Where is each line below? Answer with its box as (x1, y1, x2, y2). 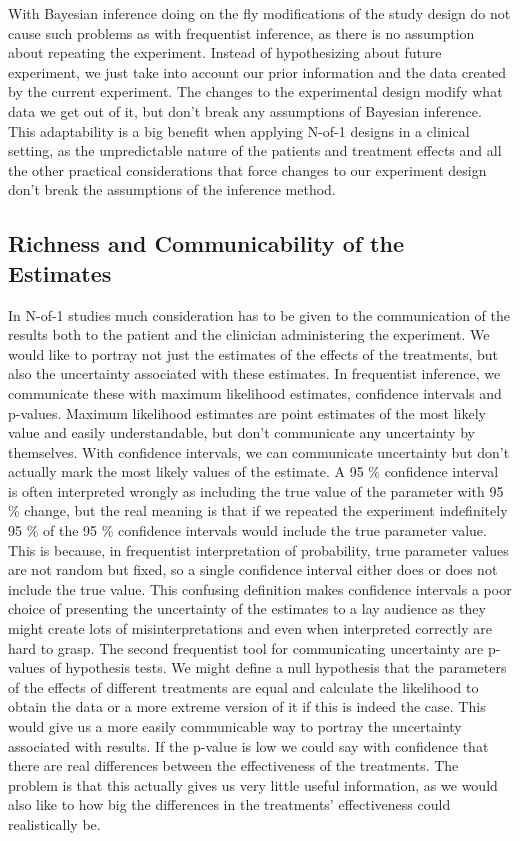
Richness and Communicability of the (8, 228, 404, 259)
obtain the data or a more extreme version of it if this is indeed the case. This (8, 696, 486, 717)
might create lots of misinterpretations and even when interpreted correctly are (8, 618, 492, 639)
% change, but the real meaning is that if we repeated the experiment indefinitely (8, 500, 508, 521)
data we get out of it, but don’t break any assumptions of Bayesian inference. (8, 100, 482, 121)
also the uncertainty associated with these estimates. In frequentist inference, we (8, 363, 501, 384)
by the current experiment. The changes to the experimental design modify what (8, 81, 503, 102)
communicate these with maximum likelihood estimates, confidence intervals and (8, 382, 502, 403)
